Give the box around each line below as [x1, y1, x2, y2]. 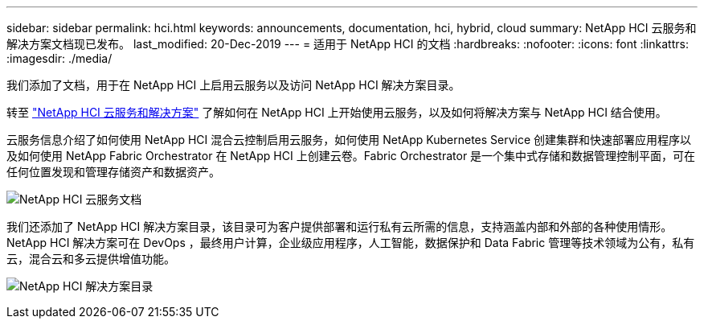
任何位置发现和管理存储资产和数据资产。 [6, 165, 220, 179]
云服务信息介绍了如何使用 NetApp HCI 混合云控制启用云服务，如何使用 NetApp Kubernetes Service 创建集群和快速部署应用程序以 [6, 133, 692, 146]
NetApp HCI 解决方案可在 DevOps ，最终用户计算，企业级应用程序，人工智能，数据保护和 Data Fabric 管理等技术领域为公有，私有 [6, 236, 695, 249]
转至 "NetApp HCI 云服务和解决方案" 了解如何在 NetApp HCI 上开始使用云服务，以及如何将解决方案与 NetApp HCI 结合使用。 [6, 105, 667, 119]
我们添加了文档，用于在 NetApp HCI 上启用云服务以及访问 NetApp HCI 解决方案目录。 [6, 78, 460, 92]
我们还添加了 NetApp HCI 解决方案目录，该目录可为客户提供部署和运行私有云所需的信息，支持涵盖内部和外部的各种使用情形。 [6, 220, 673, 233]
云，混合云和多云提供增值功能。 [6, 252, 175, 265]
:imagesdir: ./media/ [6, 51, 113, 65]
